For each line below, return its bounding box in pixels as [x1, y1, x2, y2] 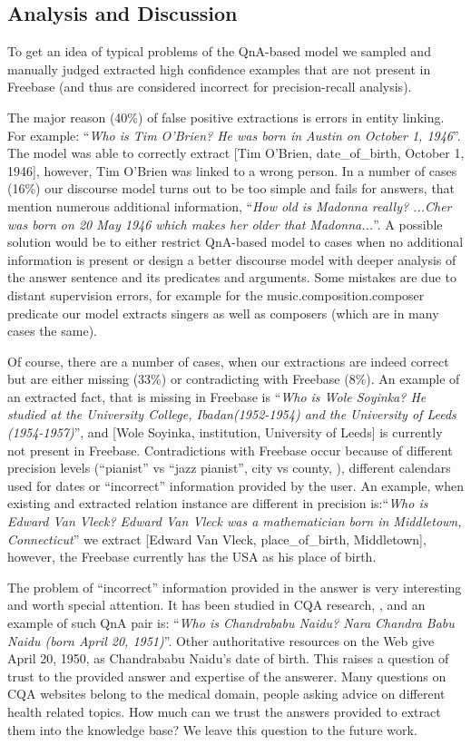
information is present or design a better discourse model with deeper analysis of [7, 250, 456, 269]
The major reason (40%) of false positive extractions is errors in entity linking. [7, 107, 445, 126]
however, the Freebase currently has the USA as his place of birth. [7, 547, 377, 566]
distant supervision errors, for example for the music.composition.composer [7, 285, 425, 304]
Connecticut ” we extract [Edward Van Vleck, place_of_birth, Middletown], [7, 529, 427, 548]
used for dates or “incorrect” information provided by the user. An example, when [7, 475, 464, 495]
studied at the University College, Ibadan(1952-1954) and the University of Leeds [7, 405, 456, 424]
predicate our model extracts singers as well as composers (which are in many [7, 303, 439, 322]
